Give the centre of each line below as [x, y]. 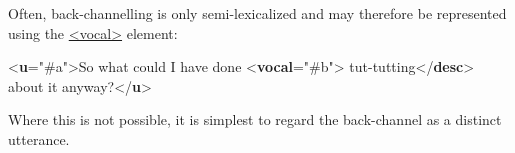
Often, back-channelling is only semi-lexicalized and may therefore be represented [257, 13]
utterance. [39, 138]
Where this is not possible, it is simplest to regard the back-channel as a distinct [255, 119]
